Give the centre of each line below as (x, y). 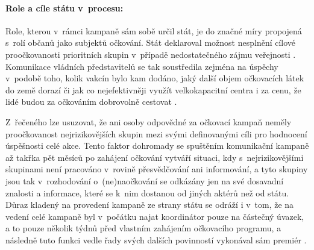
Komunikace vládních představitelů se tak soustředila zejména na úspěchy (142, 66)
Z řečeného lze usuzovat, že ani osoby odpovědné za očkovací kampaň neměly (149, 121)
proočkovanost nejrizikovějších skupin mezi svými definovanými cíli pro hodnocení (156, 133)
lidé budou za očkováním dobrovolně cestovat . (91, 102)
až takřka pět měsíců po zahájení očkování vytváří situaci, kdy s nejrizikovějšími (155, 157)
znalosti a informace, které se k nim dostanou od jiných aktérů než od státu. (147, 192)
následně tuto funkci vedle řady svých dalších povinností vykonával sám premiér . (156, 239)
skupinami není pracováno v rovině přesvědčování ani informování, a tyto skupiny (157, 169)
